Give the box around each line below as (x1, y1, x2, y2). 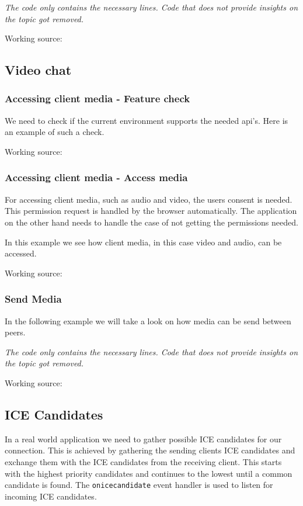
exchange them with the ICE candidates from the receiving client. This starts (5, 455, 282, 467)
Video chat (5, 61, 72, 79)
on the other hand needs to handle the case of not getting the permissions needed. (5, 216, 298, 228)
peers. (5, 326, 26, 338)
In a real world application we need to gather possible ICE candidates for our (5, 432, 282, 445)
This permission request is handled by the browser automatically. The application (5, 205, 297, 217)
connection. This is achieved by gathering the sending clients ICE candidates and (5, 444, 295, 456)
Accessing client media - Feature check (5, 91, 190, 106)
